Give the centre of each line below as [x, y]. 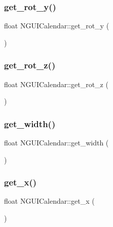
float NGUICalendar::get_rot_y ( [57, 26]
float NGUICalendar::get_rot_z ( [56, 84]
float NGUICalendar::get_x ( [49, 201]
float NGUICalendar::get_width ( [56, 143]
